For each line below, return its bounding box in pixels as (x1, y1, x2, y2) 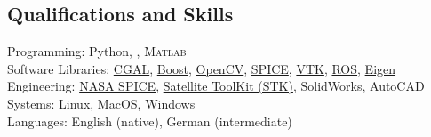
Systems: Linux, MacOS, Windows (7, 93, 196, 112)
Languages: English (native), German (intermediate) (7, 111, 292, 130)
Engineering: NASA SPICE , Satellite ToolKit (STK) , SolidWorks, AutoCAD (7, 77, 425, 95)
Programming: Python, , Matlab (7, 42, 187, 60)
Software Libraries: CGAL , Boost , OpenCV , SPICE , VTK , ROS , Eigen (7, 59, 396, 77)
